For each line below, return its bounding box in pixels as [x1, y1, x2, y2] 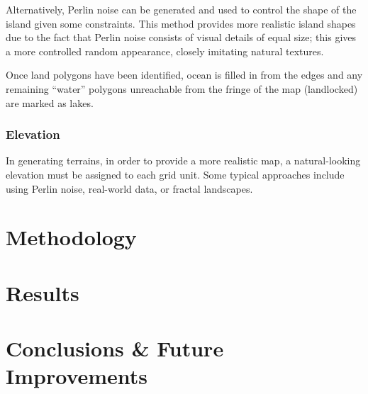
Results [6, 278, 79, 307]
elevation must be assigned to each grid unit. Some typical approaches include [6, 167, 345, 181]
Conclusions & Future [6, 334, 224, 363]
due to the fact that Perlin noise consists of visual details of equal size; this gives [6, 30, 357, 45]
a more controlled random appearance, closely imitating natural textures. [6, 43, 324, 58]
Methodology [6, 223, 137, 252]
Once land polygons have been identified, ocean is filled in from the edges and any [6, 67, 363, 82]
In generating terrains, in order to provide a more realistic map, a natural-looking [6, 153, 361, 168]
